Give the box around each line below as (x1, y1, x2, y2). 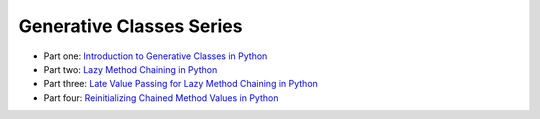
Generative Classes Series (18, 15, 243, 37)
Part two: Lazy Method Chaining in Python (43, 63, 218, 75)
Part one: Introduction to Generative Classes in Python (43, 50, 268, 62)
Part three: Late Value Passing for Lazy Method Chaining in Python (43, 78, 319, 90)
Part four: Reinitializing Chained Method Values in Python (43, 91, 279, 104)
